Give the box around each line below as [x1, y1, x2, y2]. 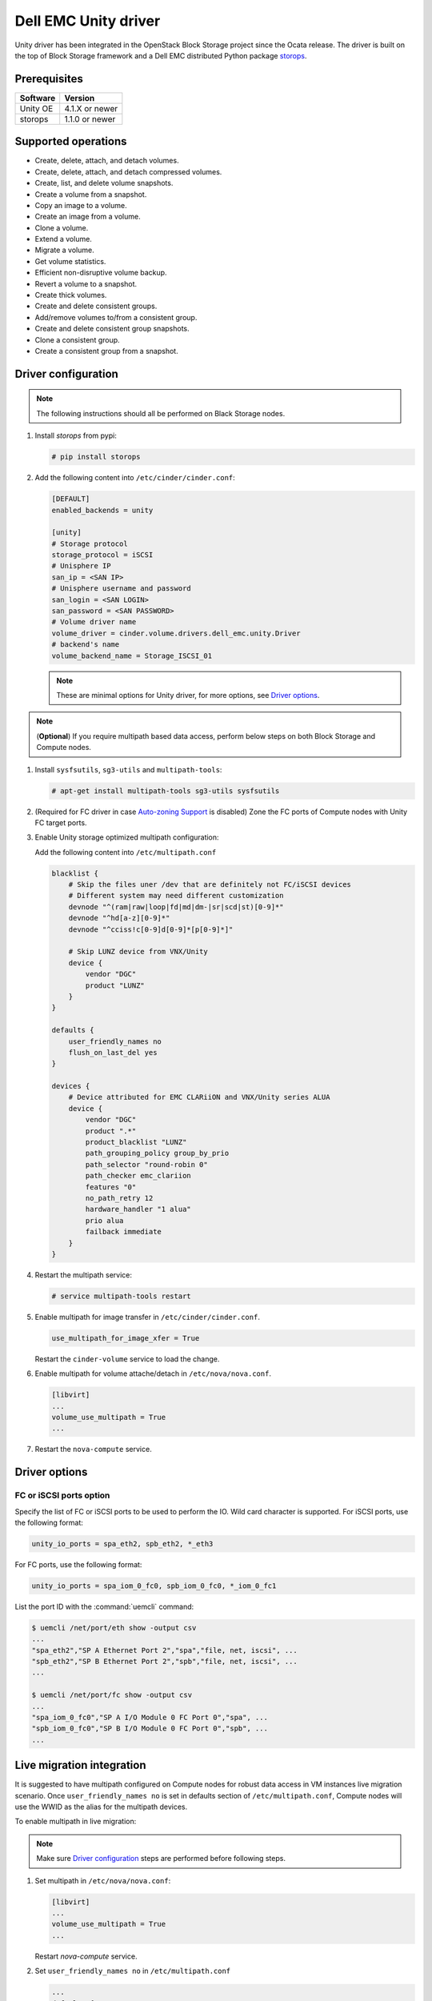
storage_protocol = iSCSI [51, 551, 154, 559]
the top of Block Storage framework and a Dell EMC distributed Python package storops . [14, 50, 307, 60]
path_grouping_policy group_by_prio [85, 1149, 230, 1158]
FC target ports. [34, 817, 87, 828]
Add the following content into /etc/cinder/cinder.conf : [34, 473, 235, 483]
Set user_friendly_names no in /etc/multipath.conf [34, 1966, 231, 1976]
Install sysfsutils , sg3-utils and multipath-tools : [34, 764, 222, 774]
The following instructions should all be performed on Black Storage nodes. [36, 408, 286, 418]
